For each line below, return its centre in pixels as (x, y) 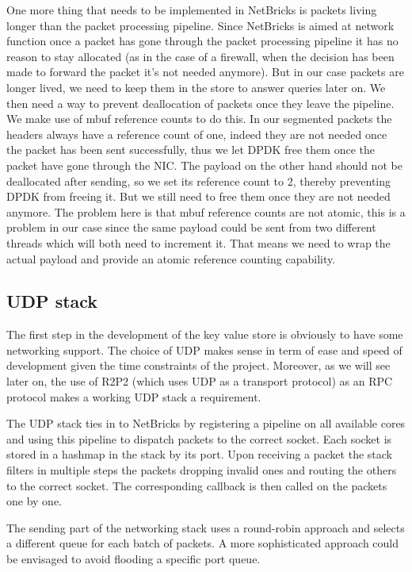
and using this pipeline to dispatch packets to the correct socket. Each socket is (199, 438)
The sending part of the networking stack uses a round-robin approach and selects (206, 527)
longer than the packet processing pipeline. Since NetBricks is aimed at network (200, 25)
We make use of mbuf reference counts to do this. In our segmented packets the (199, 119)
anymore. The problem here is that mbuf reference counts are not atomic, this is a (206, 211)
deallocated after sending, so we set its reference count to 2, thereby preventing (199, 180)
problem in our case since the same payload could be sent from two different (191, 227)
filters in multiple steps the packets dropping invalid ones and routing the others (202, 470)
